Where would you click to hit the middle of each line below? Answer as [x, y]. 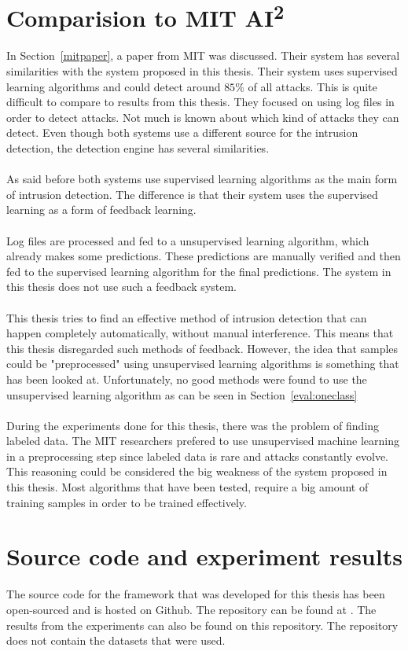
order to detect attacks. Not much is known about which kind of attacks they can [203, 117]
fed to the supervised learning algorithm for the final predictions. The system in [199, 271]
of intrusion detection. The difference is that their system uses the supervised [192, 194]
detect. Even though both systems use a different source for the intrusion [182, 132]
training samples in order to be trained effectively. [127, 502]
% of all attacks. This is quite [306, 86]
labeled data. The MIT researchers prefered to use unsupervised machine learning [203, 441]
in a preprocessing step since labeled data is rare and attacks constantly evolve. [197, 456]
